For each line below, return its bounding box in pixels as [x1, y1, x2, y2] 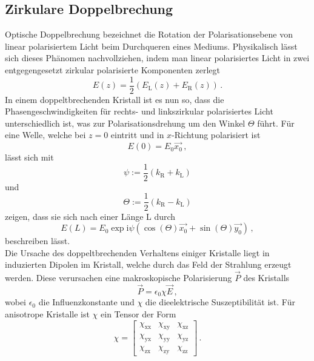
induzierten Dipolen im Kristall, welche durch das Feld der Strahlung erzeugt [5, 258, 292, 271]
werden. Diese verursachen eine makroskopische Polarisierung [5, 271, 232, 284]
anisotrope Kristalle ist [5, 308, 90, 320]
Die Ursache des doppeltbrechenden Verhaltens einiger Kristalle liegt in [5, 246, 270, 259]
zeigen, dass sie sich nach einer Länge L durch [5, 210, 176, 222]
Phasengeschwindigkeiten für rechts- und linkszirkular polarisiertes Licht [5, 105, 273, 118]
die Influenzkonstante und [38, 296, 135, 308]
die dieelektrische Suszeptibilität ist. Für [145, 296, 295, 308]
